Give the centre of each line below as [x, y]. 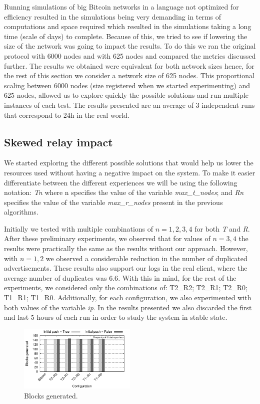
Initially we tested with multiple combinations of [79, 228]
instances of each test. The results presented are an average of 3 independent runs [129, 105]
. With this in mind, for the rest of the [177, 277]
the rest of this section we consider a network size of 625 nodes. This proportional [129, 75]
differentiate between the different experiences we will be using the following [121, 182]
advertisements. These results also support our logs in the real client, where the [126, 268]
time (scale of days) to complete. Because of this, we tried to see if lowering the [126, 36]
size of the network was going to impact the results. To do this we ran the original [130, 46]
